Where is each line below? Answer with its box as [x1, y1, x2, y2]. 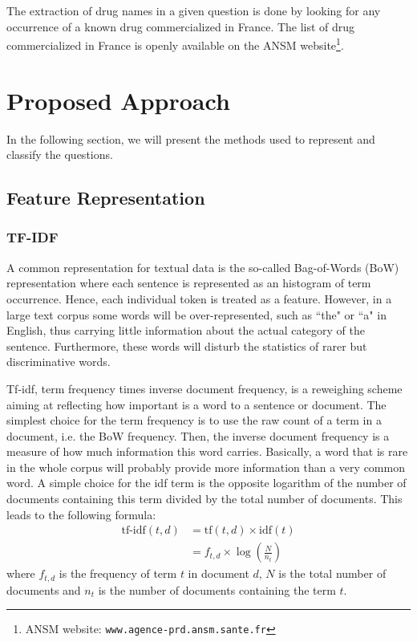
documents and [6, 581, 81, 598]
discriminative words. [6, 353, 111, 370]
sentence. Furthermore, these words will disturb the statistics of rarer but [6, 337, 367, 354]
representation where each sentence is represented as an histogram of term [6, 274, 371, 291]
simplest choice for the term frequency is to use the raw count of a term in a [6, 412, 382, 429]
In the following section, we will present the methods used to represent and [6, 130, 375, 147]
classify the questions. [6, 146, 113, 163]
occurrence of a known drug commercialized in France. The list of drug [6, 18, 355, 35]
